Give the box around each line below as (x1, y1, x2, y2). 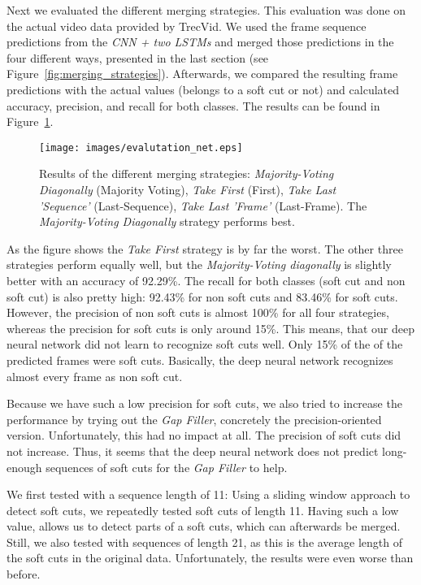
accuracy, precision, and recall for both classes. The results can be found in (7, 97, 380, 114)
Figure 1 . (7, 113, 54, 130)
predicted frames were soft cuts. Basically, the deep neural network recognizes (7, 351, 393, 368)
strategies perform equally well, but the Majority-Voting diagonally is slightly (7, 256, 392, 273)
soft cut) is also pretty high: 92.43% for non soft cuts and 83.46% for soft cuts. (7, 288, 398, 305)
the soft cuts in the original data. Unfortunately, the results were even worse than (7, 549, 414, 566)
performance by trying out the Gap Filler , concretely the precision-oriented (7, 410, 382, 427)
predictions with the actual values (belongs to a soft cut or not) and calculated (7, 80, 399, 97)
